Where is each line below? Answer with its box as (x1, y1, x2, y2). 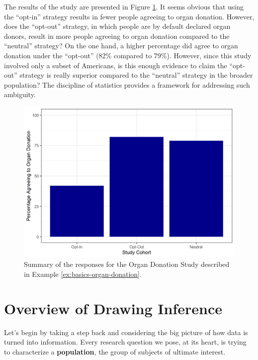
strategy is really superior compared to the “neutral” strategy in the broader (19, 70, 253, 80)
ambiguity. (4, 89, 36, 100)
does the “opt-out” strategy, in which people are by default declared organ (4, 21, 231, 31)
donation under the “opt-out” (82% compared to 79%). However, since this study (4, 50, 252, 60)
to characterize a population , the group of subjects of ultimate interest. (4, 346, 226, 357)
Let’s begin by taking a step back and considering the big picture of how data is (4, 327, 248, 337)
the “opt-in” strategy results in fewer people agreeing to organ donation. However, (4, 11, 255, 21)
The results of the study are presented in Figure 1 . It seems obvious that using (4, 1, 244, 11)
